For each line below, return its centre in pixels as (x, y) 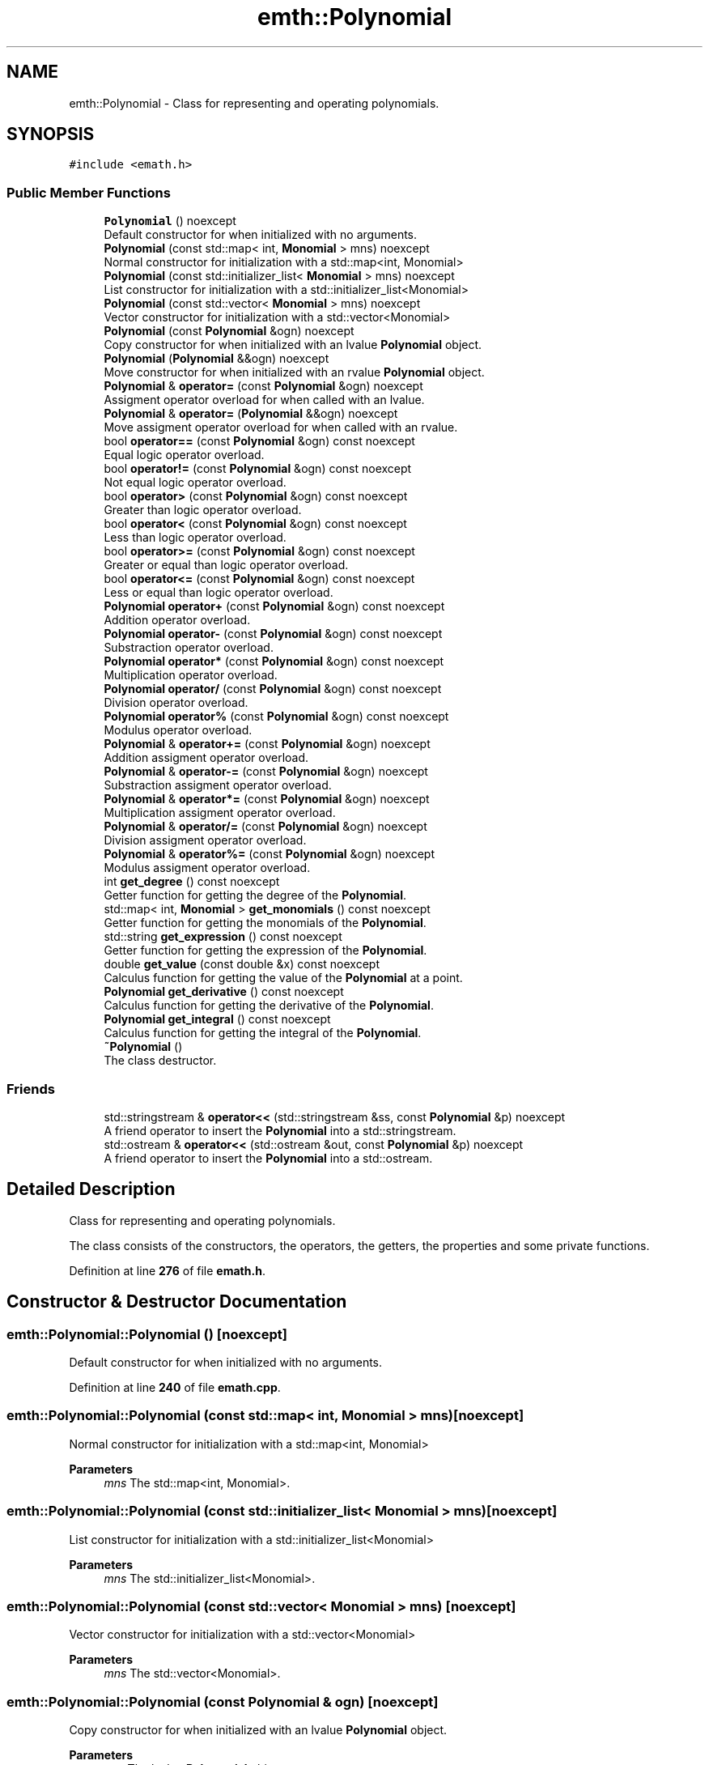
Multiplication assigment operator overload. (220, 813)
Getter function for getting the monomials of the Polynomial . (265, 923)
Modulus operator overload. (178, 730)
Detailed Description (91, 1189)
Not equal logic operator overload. (195, 483)
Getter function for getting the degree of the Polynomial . (255, 895)
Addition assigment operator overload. (206, 758)
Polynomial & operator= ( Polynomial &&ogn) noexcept (251, 414)
